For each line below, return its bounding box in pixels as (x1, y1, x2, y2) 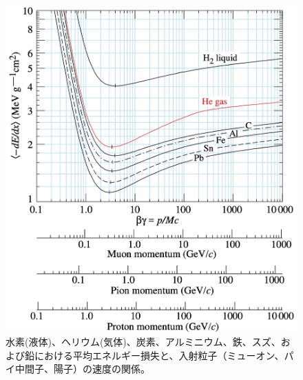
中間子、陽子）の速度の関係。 (14, 361, 150, 376)
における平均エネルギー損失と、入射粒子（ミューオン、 (34, 348, 284, 362)
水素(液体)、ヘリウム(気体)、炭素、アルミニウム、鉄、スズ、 (6, 334, 281, 349)
